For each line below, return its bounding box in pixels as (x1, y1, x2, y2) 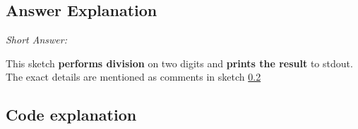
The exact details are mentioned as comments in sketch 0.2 (6, 69, 261, 84)
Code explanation (6, 104, 137, 125)
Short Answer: (6, 32, 67, 47)
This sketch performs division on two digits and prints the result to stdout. (6, 55, 353, 70)
